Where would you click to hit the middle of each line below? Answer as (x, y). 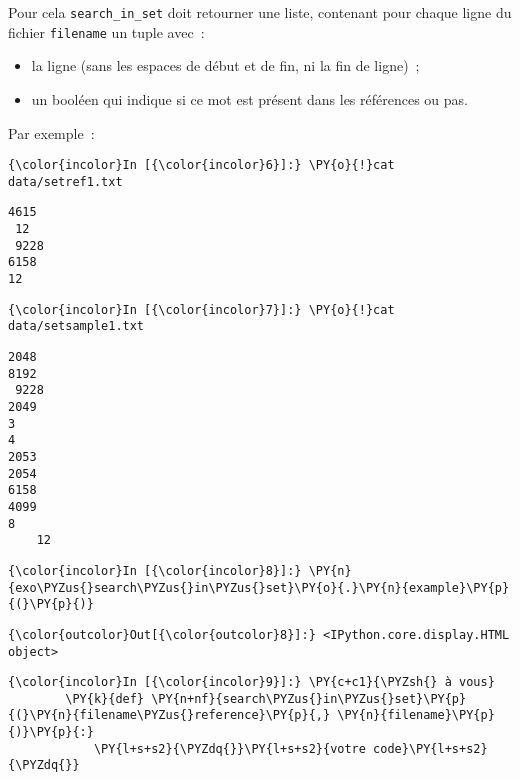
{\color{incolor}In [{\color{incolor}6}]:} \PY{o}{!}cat (201, 165)
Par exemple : (51, 132)
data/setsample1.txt (76, 326)
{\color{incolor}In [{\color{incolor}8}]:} (155, 570)
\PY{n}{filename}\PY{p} (416, 715)
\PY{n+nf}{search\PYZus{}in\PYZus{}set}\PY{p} (309, 698)
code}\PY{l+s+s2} (430, 748)
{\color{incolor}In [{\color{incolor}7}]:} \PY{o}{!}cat (201, 309)
